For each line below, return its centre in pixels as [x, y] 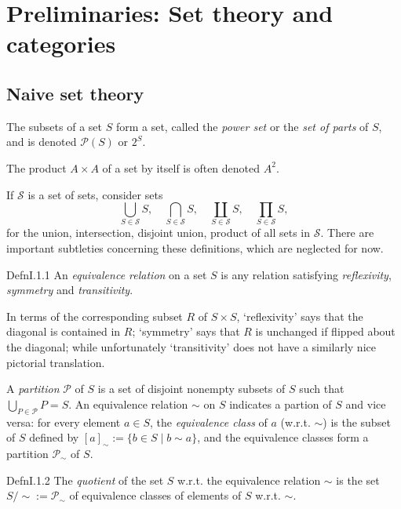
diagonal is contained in [64, 331]
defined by [54, 437]
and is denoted [42, 142]
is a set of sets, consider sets [95, 194]
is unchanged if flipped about [325, 331]
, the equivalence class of [208, 422]
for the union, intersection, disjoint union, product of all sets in [159, 233]
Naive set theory [75, 93]
